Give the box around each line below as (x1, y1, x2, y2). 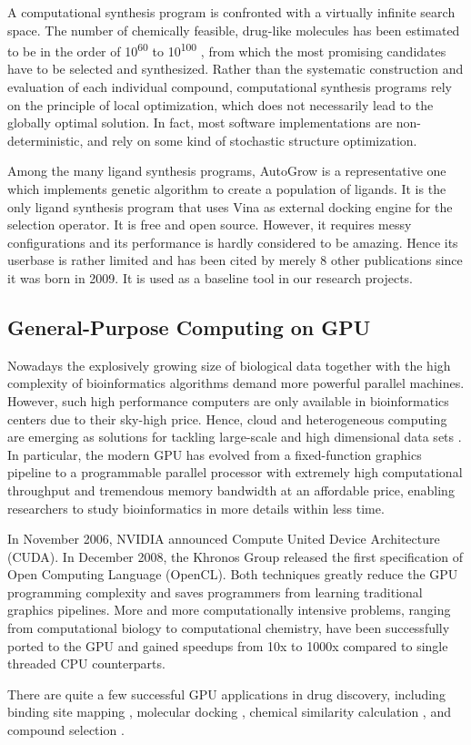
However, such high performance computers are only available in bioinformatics (7, 391, 449, 410)
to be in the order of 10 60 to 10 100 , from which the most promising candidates (7, 39, 446, 60)
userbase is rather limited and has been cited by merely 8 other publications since (7, 250, 463, 270)
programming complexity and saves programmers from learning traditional (7, 582, 423, 601)
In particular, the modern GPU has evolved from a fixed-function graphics (7, 444, 422, 464)
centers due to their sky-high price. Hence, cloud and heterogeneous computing (7, 409, 447, 428)
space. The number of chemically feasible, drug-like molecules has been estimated (7, 20, 460, 39)
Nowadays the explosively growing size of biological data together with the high (7, 355, 451, 374)
